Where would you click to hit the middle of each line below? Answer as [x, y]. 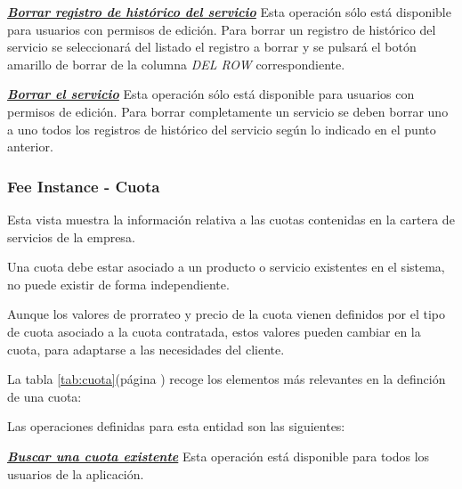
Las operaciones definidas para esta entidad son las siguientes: [176, 426]
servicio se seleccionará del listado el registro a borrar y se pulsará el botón [212, 47]
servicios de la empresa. [71, 236]
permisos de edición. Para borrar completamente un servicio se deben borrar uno [228, 111]
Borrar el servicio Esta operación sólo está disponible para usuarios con [211, 94]
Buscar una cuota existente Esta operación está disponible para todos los [219, 456]
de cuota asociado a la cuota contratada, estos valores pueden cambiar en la [214, 331]
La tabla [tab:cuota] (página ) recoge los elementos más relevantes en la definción [227, 379]
